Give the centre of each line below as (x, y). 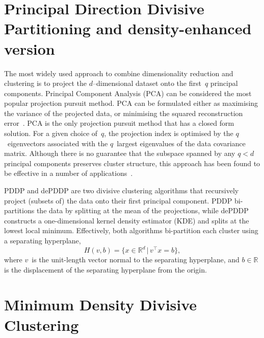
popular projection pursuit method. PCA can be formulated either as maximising (131, 103)
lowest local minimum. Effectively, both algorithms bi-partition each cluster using (131, 230)
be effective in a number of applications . (69, 173)
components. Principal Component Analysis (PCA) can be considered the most (128, 93)
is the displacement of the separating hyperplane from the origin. (105, 269)
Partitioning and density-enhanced (128, 28)
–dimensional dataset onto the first (147, 83)
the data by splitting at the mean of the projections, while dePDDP (142, 210)
